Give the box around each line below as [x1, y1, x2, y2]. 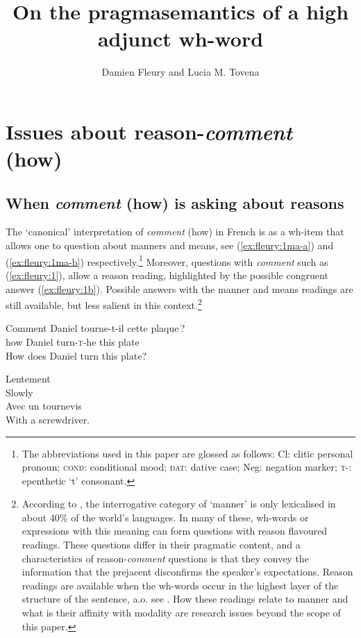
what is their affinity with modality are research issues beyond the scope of [22, 605, 341, 620]
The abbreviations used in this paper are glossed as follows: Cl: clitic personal [22, 446, 353, 460]
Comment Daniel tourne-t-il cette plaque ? [6, 321, 185, 335]
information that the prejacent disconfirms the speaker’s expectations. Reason [22, 564, 353, 579]
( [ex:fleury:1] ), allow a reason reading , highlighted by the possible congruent [6, 267, 328, 282]
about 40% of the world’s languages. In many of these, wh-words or [22, 510, 309, 524]
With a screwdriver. [6, 412, 90, 426]
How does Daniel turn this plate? [6, 348, 146, 362]
